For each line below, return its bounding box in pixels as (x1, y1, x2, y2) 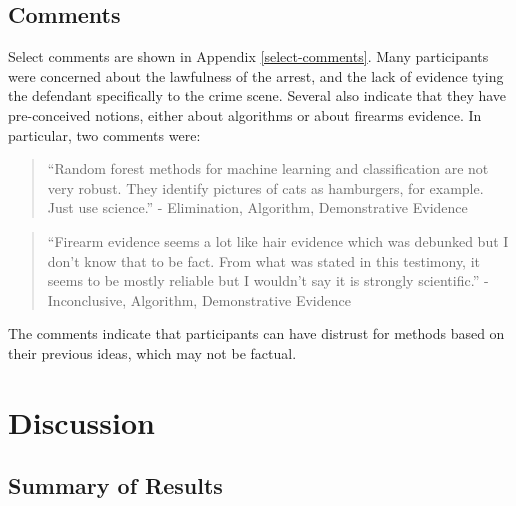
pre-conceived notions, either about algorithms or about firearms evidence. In (8, 104, 482, 125)
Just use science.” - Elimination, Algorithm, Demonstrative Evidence (47, 197, 468, 218)
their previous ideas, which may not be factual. (8, 342, 297, 363)
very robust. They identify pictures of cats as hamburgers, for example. (47, 177, 484, 198)
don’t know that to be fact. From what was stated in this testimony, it (47, 250, 481, 271)
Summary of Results (8, 470, 223, 501)
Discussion (8, 401, 155, 442)
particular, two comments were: (8, 124, 201, 145)
